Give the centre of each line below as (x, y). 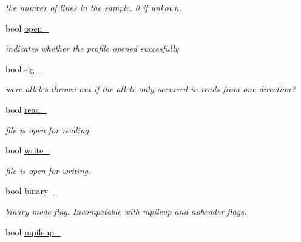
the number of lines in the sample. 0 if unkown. (94, 7)
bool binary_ (30, 191)
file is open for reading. (49, 129)
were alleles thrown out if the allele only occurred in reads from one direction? (150, 89)
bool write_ (28, 150)
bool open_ (27, 28)
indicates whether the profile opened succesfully (92, 48)
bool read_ (26, 109)
